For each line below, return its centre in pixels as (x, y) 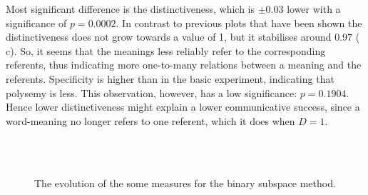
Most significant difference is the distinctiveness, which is (130, 9)
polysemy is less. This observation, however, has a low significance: (152, 92)
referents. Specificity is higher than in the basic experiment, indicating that (170, 78)
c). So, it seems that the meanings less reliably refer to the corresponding (166, 50)
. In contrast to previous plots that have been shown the (239, 22)
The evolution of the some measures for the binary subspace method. (185, 182)
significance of (36, 22)
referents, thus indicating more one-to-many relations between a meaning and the (184, 65)
